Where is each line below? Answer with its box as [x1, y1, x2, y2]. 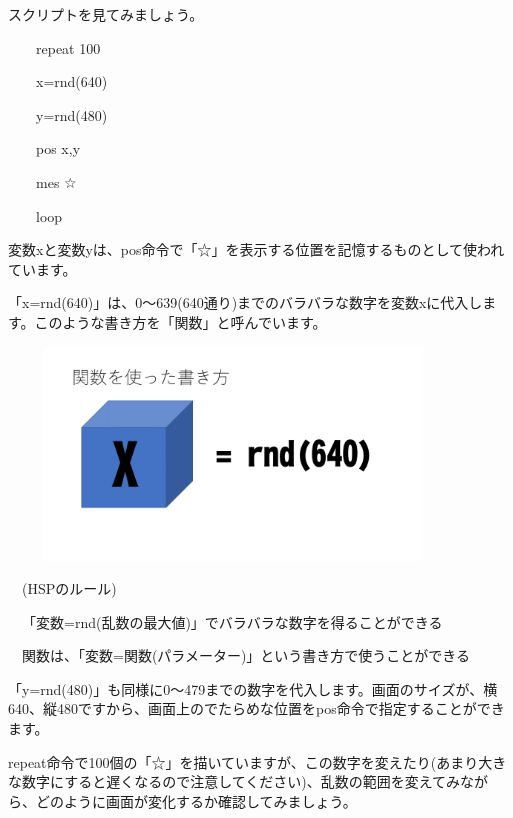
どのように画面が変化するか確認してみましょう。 [35, 790, 357, 811]
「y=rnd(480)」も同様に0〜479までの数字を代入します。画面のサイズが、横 [8, 678, 498, 699]
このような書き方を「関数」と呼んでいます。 [34, 311, 327, 332]
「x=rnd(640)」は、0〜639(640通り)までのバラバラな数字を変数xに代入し [8, 292, 483, 313]
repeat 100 [35, 37, 101, 58]
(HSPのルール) [21, 578, 117, 599]
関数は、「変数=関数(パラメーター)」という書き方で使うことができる [21, 645, 471, 666]
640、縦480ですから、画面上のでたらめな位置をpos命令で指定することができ [8, 698, 505, 719]
